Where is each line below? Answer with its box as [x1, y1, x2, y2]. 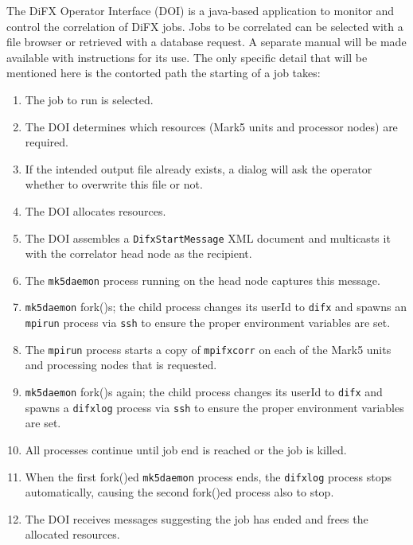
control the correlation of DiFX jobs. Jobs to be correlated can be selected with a [6, 18, 403, 34]
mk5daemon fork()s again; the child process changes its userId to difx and [25, 383, 383, 399]
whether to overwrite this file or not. [25, 176, 203, 193]
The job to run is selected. [25, 91, 154, 107]
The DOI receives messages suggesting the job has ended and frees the [25, 510, 368, 527]
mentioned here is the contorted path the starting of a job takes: [6, 64, 321, 81]
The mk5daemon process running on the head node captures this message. [25, 271, 380, 288]
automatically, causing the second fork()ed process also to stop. [25, 484, 334, 500]
